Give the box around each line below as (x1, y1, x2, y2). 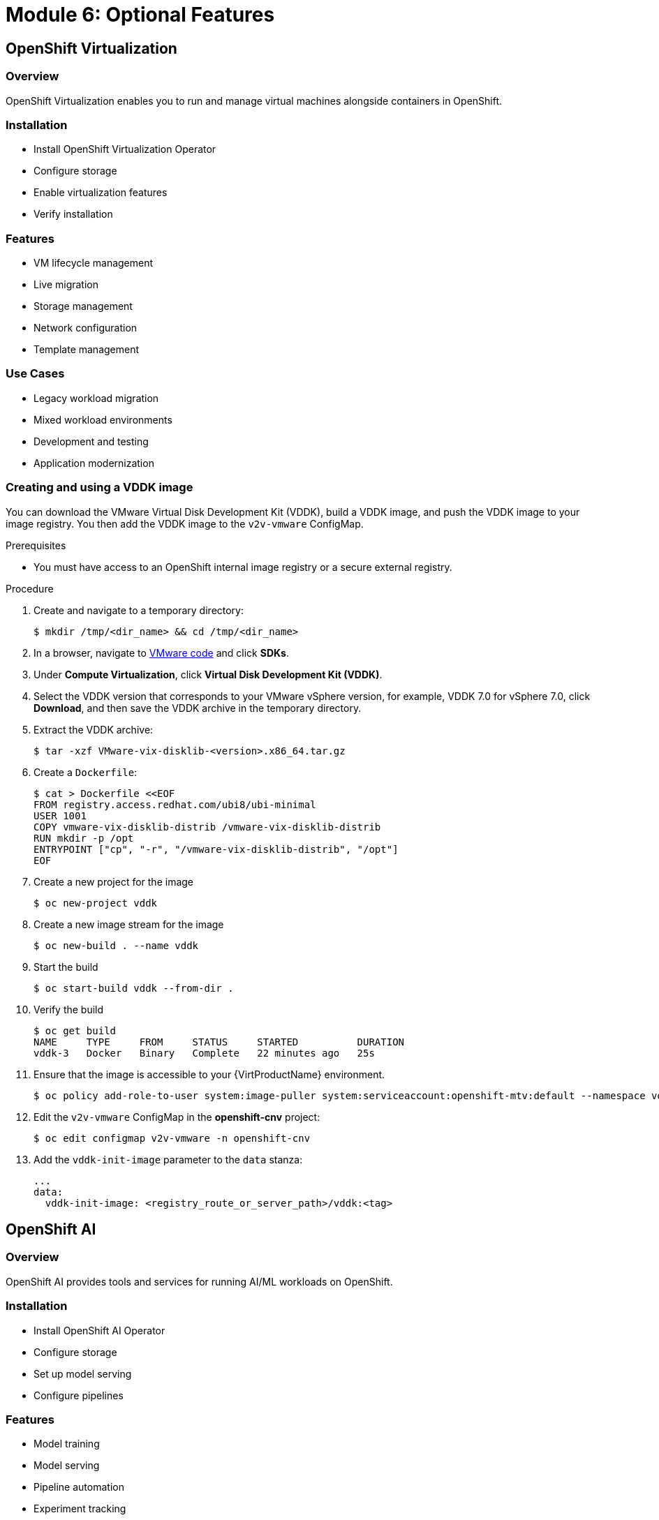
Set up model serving (34, 1367, 132, 1380)
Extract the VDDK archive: (34, 723, 154, 736)
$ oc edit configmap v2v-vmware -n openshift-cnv (34, 1132, 311, 1144)
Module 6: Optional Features (6, 3, 275, 27)
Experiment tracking (34, 1503, 126, 1515)
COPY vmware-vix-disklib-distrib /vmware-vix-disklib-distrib (34, 821, 381, 833)
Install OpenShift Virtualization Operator (34, 143, 216, 156)
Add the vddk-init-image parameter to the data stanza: (34, 1153, 303, 1165)
